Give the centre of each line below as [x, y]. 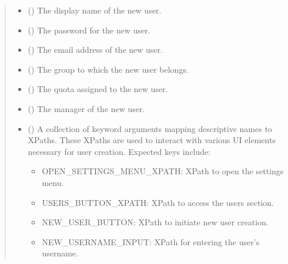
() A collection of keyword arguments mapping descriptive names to [150, 128]
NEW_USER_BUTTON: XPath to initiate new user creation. [155, 222]
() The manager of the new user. [86, 108]
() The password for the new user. [89, 30]
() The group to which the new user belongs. [108, 69]
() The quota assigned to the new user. [98, 89]
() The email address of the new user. [95, 50]
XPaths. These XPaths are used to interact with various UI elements [152, 140]
